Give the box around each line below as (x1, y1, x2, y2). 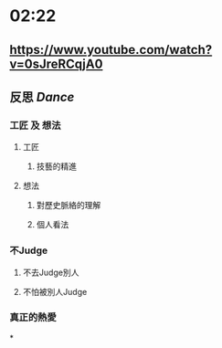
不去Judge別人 (22, 267, 79, 278)
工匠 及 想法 (9, 119, 61, 132)
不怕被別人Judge (22, 286, 88, 297)
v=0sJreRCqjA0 (9, 56, 103, 71)
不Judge (9, 244, 48, 257)
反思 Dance (9, 89, 75, 105)
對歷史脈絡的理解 (36, 200, 101, 211)
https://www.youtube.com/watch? (9, 42, 213, 58)
